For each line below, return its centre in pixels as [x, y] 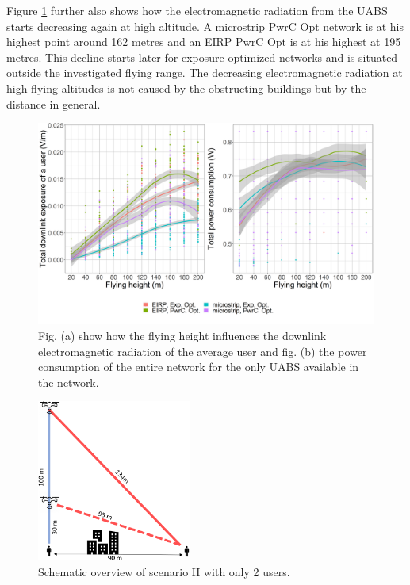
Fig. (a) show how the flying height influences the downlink [182, 335]
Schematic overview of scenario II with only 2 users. [164, 571]
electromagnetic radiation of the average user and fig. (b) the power [203, 351]
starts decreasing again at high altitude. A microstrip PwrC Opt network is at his [205, 26]
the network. [69, 382]
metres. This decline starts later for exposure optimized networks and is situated [202, 57]
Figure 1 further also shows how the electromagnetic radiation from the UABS [197, 10]
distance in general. [54, 103]
